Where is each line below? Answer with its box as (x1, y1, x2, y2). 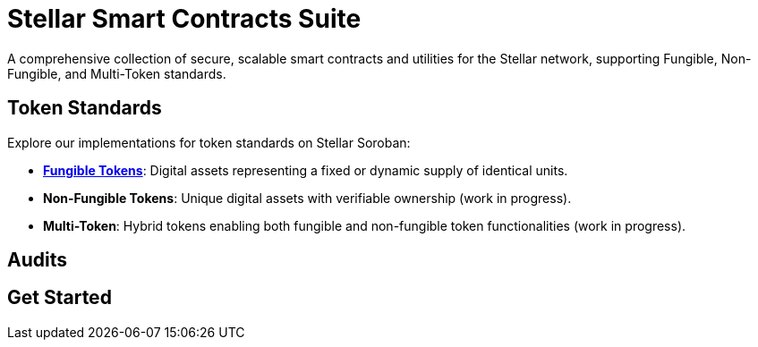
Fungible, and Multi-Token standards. (7, 65, 226, 81)
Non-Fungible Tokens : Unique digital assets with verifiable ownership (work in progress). (43, 190, 572, 206)
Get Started (7, 286, 112, 309)
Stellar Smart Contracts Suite (7, 4, 362, 34)
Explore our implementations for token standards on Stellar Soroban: (7, 134, 411, 150)
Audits (7, 249, 67, 272)
